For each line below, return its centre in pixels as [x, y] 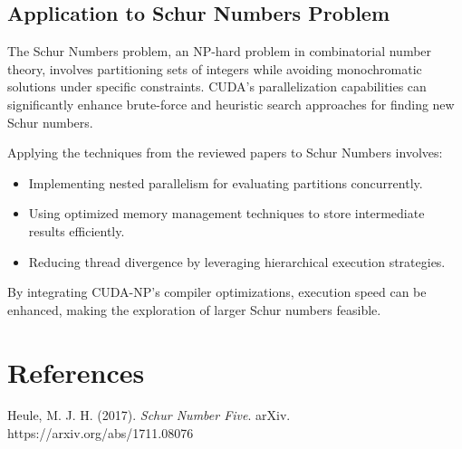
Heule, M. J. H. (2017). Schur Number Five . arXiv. [149, 415]
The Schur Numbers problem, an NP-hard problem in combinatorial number [220, 51]
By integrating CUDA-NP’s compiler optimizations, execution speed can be [217, 292]
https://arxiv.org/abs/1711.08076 [101, 433]
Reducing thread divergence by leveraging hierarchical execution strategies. [237, 261]
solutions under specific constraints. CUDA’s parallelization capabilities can [217, 86]
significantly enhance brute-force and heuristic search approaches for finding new [231, 104]
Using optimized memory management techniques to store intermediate [226, 213]
